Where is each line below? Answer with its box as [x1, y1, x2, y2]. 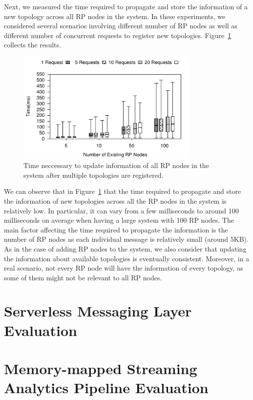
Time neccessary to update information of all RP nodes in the [23, 160, 209, 170]
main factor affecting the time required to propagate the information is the [4, 224, 228, 234]
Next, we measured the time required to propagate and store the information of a [4, 1, 248, 11]
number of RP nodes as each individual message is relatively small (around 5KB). [4, 234, 249, 244]
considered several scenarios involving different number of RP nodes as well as [4, 21, 237, 31]
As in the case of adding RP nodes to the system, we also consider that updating [4, 243, 247, 253]
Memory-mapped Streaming [4, 358, 197, 379]
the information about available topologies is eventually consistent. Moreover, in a [4, 253, 250, 263]
